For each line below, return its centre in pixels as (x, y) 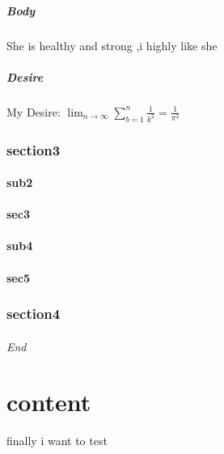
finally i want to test (57, 441)
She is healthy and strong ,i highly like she (112, 45)
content (49, 402)
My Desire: (34, 111)
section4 (34, 314)
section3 (34, 149)
